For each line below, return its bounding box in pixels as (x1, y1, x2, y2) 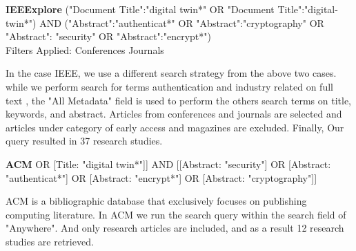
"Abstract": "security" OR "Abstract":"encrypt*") (6, 29, 211, 44)
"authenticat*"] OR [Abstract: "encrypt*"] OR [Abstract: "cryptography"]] (6, 170, 317, 185)
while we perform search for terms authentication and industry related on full (6, 79, 333, 93)
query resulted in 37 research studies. (6, 133, 163, 148)
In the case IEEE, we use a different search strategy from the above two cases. (6, 66, 337, 80)
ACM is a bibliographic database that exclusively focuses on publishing (6, 194, 307, 208)
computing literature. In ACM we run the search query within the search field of (6, 207, 346, 221)
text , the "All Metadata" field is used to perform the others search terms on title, (6, 93, 352, 107)
